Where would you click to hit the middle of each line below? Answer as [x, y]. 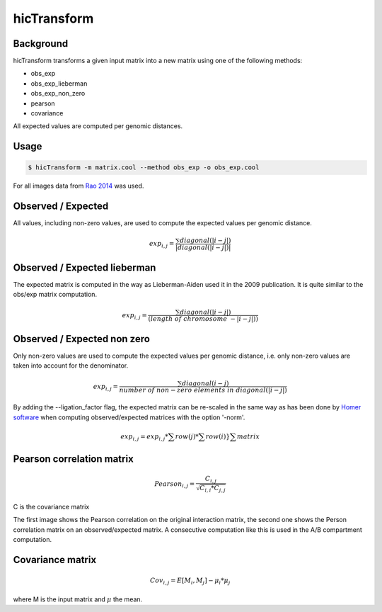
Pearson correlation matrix [73, 459]
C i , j [211, 480]
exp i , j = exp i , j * [145, 437]
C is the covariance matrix [51, 507]
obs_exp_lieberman [59, 83]
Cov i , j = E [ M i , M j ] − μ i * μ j [190, 582]
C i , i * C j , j [212, 489]
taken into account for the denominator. [71, 365]
